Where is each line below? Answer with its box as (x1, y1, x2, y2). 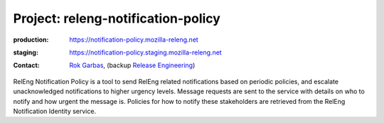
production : (13, 35, 49, 44)
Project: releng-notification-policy (13, 11, 220, 26)
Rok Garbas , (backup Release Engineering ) (69, 61, 196, 70)
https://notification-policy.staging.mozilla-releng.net (69, 48, 222, 57)
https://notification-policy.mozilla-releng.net (69, 35, 198, 44)
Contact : (13, 61, 41, 70)
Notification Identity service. (13, 107, 96, 115)
